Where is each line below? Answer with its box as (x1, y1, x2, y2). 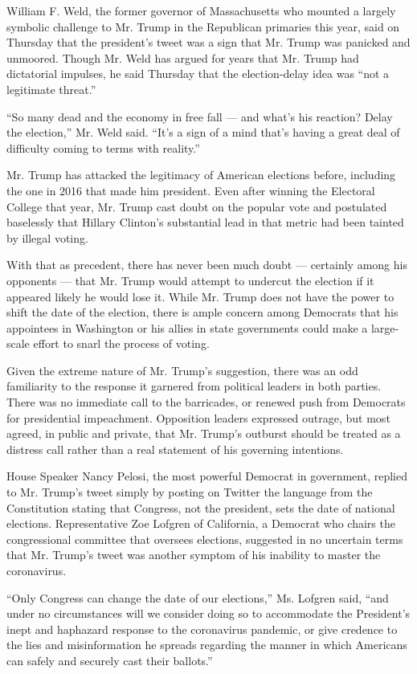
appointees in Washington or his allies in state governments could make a (6, 319, 368, 336)
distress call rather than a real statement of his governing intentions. (6, 440, 344, 457)
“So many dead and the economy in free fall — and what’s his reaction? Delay (6, 108, 393, 125)
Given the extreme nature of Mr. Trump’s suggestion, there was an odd (6, 362, 358, 378)
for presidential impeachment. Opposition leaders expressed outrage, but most (6, 409, 390, 426)
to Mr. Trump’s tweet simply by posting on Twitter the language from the (6, 484, 373, 500)
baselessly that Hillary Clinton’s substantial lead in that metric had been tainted (6, 214, 404, 231)
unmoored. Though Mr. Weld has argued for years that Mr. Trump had (6, 49, 359, 66)
